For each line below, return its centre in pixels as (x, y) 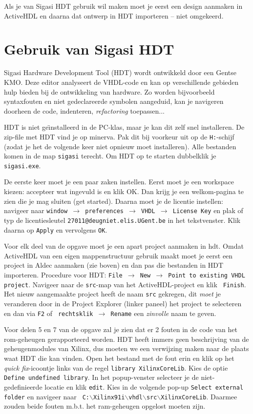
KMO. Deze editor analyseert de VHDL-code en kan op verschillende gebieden (121, 82)
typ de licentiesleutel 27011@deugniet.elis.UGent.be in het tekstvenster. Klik (122, 220)
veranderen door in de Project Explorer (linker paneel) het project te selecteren (123, 303)
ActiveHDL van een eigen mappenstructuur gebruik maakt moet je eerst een (118, 255)
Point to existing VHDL (207, 275)
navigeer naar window (36, 210)
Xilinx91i (109, 397)
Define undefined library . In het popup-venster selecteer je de (101, 377)
